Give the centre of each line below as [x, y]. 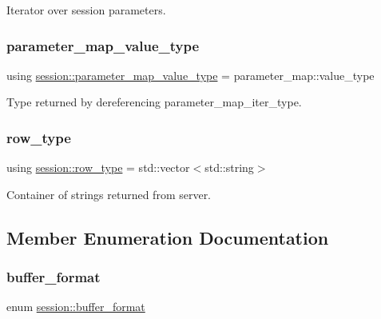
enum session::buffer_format [76, 307]
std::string [229, 167]
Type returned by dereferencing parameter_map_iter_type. [154, 102]
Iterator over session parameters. [86, 10]
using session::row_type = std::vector [98, 167]
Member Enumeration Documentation [168, 237]
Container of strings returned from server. [109, 194]
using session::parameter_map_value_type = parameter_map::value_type [190, 75]
